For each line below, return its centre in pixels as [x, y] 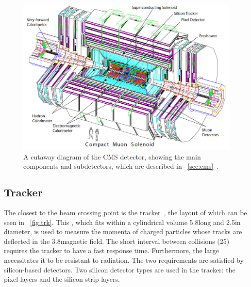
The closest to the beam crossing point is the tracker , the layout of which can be [125, 212]
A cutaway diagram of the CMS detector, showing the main [112, 156]
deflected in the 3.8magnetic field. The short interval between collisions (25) [117, 241]
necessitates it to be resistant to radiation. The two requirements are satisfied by [124, 260]
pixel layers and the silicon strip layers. [62, 279]
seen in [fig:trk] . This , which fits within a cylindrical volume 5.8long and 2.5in [122, 222]
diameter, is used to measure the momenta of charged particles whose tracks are [123, 231]
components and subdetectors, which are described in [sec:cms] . [121, 166]
